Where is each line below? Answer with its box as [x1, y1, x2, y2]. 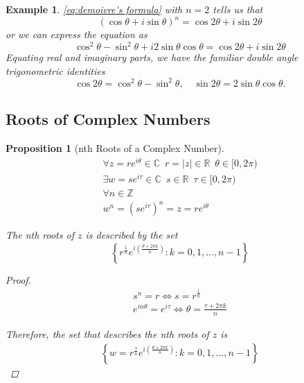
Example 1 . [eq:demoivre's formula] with [6, 2, 183, 16]
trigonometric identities [6, 63, 105, 78]
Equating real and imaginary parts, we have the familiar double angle [6, 50, 298, 65]
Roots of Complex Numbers [6, 108, 211, 130]
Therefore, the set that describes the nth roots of [6, 326, 209, 341]
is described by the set [85, 228, 178, 242]
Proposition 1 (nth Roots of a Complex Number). [6, 141, 224, 155]
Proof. [6, 273, 31, 287]
